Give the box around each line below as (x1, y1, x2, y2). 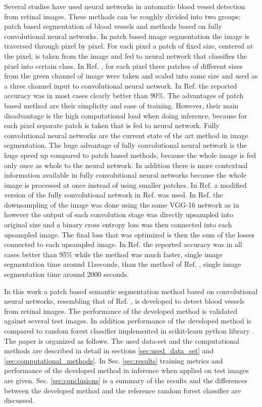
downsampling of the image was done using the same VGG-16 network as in (4, 199, 239, 210)
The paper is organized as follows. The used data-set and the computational (4, 335, 239, 346)
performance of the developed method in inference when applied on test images (4, 365, 249, 376)
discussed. (4, 395, 35, 405)
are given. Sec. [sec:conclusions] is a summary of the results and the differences (4, 375, 247, 385)
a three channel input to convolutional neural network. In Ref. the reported (4, 80, 237, 91)
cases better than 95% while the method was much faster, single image (4, 249, 223, 259)
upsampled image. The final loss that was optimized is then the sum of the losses (4, 229, 255, 239)
